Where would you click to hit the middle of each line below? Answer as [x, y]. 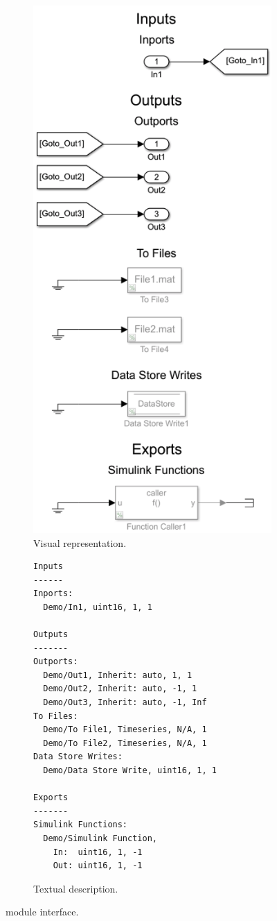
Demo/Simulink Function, [100, 838]
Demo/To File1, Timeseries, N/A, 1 [125, 730]
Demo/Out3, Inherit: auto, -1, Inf [125, 703]
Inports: [53, 594]
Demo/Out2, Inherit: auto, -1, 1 [120, 689]
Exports [51, 798]
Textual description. [76, 888]
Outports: [56, 662]
